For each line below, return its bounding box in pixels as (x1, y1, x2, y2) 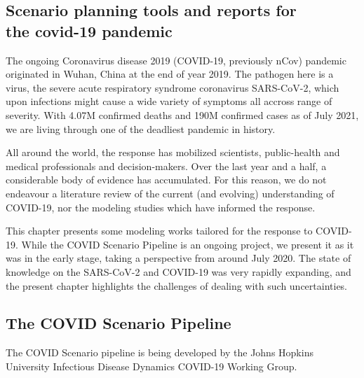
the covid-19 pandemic (6, 20, 173, 41)
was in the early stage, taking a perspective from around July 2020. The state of (6, 251, 351, 265)
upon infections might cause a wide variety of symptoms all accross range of (6, 94, 332, 108)
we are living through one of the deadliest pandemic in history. (6, 121, 276, 136)
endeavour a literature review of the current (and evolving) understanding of (6, 185, 335, 200)
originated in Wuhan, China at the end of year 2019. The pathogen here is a (6, 66, 334, 81)
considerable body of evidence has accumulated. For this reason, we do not (6, 172, 327, 187)
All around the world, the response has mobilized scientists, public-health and (6, 145, 340, 160)
